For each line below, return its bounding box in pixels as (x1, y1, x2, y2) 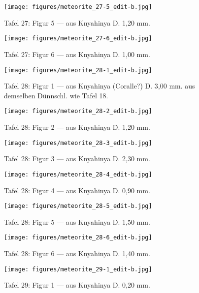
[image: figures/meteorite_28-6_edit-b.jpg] (4, 234, 152, 241)
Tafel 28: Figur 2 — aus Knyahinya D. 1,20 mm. (4, 122, 150, 132)
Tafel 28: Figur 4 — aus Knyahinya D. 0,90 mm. (4, 185, 150, 195)
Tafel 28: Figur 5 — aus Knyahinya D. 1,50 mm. (4, 216, 150, 227)
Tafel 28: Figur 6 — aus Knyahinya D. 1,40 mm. (4, 248, 150, 258)
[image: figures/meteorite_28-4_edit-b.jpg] (4, 171, 152, 178)
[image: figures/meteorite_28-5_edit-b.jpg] (4, 203, 152, 210)
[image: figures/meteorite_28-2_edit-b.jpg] (4, 108, 152, 115)
